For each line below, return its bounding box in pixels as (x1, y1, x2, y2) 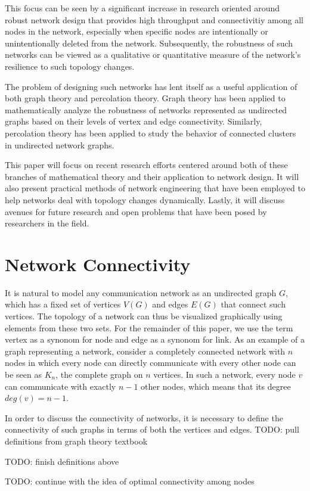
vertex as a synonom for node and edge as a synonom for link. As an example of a (5, 333, 305, 346)
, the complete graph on (55, 368, 143, 380)
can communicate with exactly (5, 380, 116, 392)
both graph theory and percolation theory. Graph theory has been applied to (5, 92, 286, 104)
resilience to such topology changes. (5, 60, 135, 72)
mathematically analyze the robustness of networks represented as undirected (5, 103, 287, 116)
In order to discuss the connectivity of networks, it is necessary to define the (5, 411, 283, 424)
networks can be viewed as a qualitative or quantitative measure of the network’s (5, 48, 301, 61)
